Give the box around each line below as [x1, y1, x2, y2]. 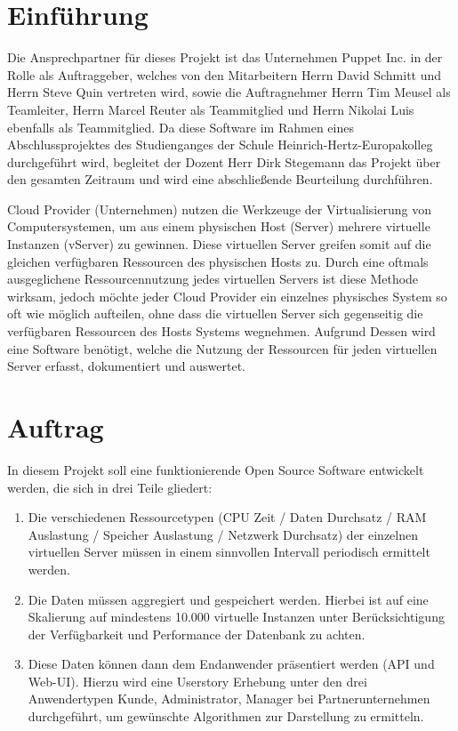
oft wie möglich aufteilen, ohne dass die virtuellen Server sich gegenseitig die [7, 304, 423, 323]
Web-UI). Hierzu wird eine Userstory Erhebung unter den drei [28, 671, 367, 690]
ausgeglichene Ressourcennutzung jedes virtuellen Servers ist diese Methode [7, 269, 419, 288]
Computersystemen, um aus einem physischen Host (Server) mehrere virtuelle [7, 217, 430, 236]
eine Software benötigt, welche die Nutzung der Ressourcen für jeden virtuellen [7, 339, 438, 357]
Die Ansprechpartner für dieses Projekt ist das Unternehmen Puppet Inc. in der [7, 48, 443, 67]
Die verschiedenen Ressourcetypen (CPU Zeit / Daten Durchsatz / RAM [28, 508, 427, 526]
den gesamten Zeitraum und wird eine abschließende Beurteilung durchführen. [7, 170, 433, 189]
